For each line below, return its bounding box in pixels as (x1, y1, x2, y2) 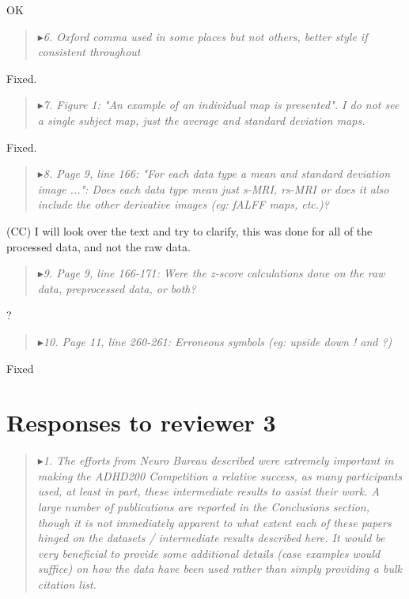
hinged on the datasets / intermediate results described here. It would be (37, 529, 385, 546)
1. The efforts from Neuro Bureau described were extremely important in (43, 452, 394, 469)
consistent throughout (37, 43, 141, 60)
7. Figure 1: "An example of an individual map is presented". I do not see (43, 96, 400, 113)
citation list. (37, 575, 97, 592)
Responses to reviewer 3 (6, 406, 276, 439)
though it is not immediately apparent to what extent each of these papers (37, 514, 392, 530)
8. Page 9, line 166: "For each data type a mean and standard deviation (43, 165, 391, 182)
